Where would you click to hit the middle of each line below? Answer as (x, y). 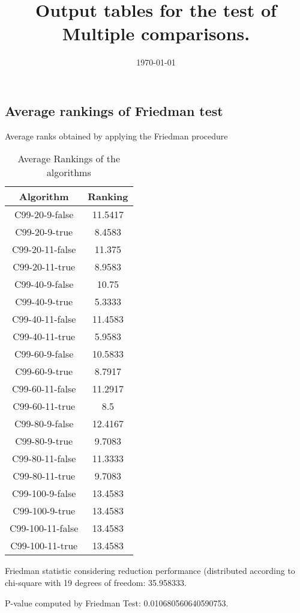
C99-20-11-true (44, 267)
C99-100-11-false (44, 528)
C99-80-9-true (44, 441)
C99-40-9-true (44, 302)
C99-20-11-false (44, 249)
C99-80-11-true (44, 476)
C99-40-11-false (44, 319)
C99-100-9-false (44, 493)
